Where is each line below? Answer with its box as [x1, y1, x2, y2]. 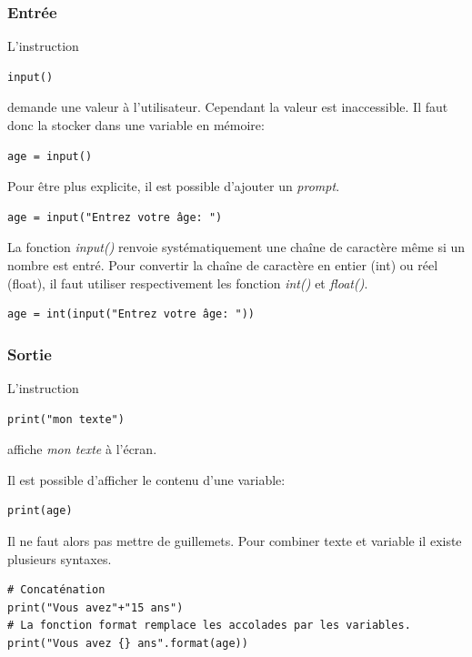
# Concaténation [7, 583, 105, 597]
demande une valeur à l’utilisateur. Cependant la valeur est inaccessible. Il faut [7, 97, 448, 116]
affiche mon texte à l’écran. [7, 440, 157, 459]
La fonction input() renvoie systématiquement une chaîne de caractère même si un [7, 238, 466, 257]
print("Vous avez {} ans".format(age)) [7, 636, 248, 650]
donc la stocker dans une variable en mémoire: [7, 116, 265, 134]
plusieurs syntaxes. [7, 549, 112, 568]
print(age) [7, 504, 73, 518]
